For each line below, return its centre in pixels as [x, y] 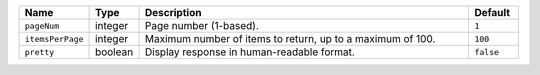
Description [173, 12]
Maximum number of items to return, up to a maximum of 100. [290, 38]
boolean [114, 52]
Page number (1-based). [202, 25]
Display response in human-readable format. [249, 52]
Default [492, 12]
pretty [39, 51]
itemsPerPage [54, 38]
